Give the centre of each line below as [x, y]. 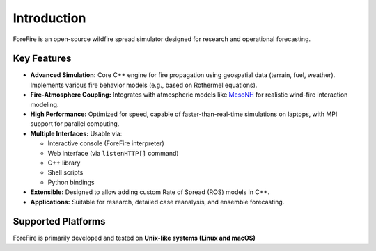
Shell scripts [65, 172]
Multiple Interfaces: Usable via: [76, 133]
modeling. [45, 104]
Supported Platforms [59, 221]
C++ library [64, 163]
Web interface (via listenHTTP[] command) [113, 153]
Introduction [49, 18]
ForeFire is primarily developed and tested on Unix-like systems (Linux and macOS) [134, 238]
